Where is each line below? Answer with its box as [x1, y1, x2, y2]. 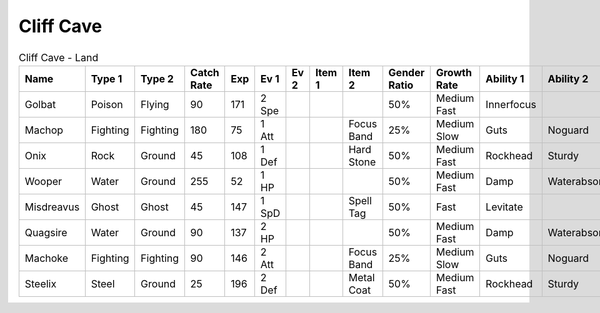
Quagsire [24, 225, 68, 239]
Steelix [24, 276, 57, 290]
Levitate [485, 200, 524, 214]
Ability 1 [485, 71, 525, 85]
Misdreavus [24, 200, 80, 214]
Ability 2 [547, 71, 589, 85]
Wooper [24, 174, 63, 188]
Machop [24, 123, 64, 137]
